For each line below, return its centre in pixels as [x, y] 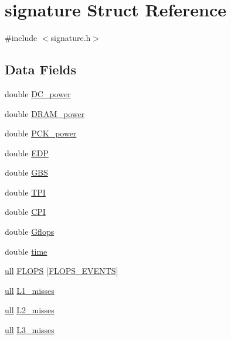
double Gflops [30, 232]
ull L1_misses [30, 290]
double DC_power [38, 93]
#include [21, 38]
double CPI [25, 212]
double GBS [26, 172]
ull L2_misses [30, 310]
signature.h [71, 38]
